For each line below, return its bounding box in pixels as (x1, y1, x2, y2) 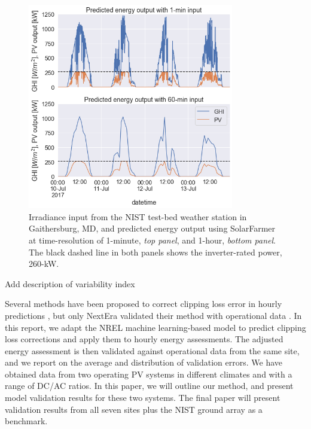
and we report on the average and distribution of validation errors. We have (5, 356, 283, 369)
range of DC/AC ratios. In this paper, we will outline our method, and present (5, 379, 294, 392)
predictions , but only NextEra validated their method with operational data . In (5, 309, 302, 321)
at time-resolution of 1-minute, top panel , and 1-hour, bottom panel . (29, 233, 276, 246)
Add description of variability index (5, 277, 135, 290)
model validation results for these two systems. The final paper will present (5, 391, 280, 404)
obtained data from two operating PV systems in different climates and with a (5, 367, 292, 380)
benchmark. (5, 415, 48, 427)
